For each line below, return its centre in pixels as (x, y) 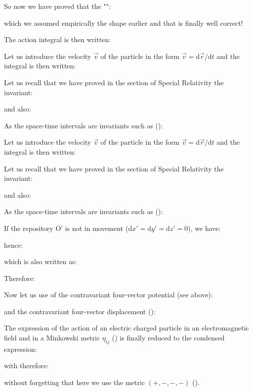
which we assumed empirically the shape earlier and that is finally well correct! (124, 23)
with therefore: (26, 365)
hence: (14, 245)
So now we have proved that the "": (57, 6)
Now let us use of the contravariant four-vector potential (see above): (108, 295)
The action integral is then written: (57, 39)
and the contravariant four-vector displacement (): (80, 311)
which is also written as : (41, 261)
